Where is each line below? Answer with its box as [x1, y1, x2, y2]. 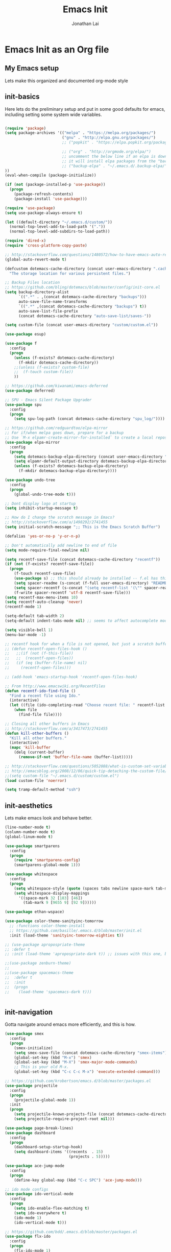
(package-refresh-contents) [14, 191, 74, 197]
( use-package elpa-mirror [5, 440, 60, 445]
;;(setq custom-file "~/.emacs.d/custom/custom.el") [5, 773, 119, 778]
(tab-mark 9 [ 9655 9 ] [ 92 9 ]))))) [23, 900, 96, 905]
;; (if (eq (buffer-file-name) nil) [5, 660, 87, 666]
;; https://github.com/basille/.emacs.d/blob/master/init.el [9, 928, 142, 933]
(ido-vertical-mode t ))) [14, 1220, 67, 1225]
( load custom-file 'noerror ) [5, 778, 67, 783]
